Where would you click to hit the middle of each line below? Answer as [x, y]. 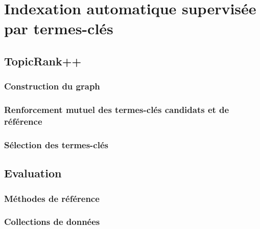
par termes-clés [59, 28]
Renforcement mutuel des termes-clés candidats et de [117, 110]
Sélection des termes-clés [56, 144]
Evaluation [33, 173]
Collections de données [52, 222]
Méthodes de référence [52, 198]
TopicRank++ [43, 61]
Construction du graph [52, 86]
